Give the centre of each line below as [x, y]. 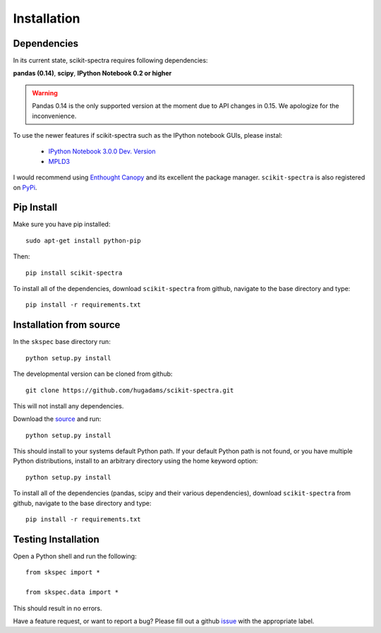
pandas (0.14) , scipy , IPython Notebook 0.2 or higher [92, 73]
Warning [45, 93]
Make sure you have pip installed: [62, 224]
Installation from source [67, 325]
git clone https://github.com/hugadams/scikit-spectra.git [130, 390]
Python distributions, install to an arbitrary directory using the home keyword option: [135, 461]
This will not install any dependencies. [68, 406]
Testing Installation [56, 539]
